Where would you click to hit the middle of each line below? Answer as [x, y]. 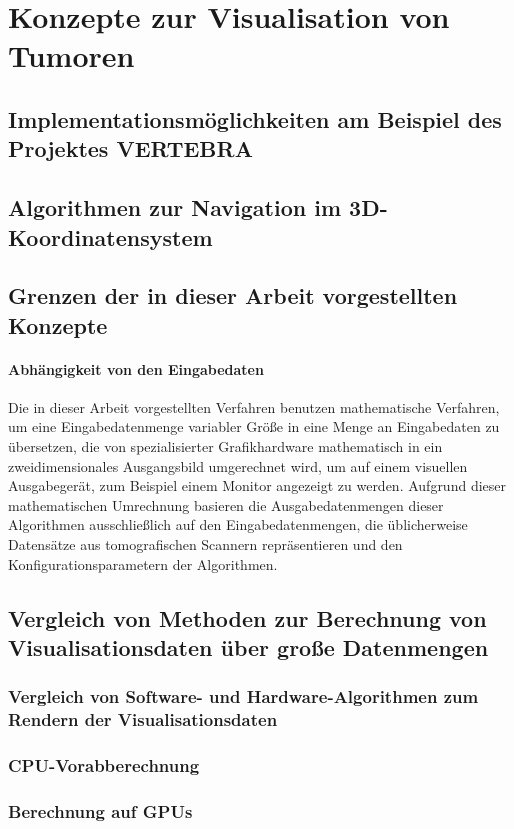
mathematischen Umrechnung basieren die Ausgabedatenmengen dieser [226, 504]
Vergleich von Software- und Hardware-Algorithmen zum [243, 696]
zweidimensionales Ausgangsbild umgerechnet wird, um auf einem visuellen [238, 465]
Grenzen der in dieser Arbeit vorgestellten [233, 295]
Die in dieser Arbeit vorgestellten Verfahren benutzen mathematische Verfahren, [254, 406]
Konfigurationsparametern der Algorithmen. [143, 563]
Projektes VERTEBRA [130, 148]
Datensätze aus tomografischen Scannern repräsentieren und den [205, 544]
